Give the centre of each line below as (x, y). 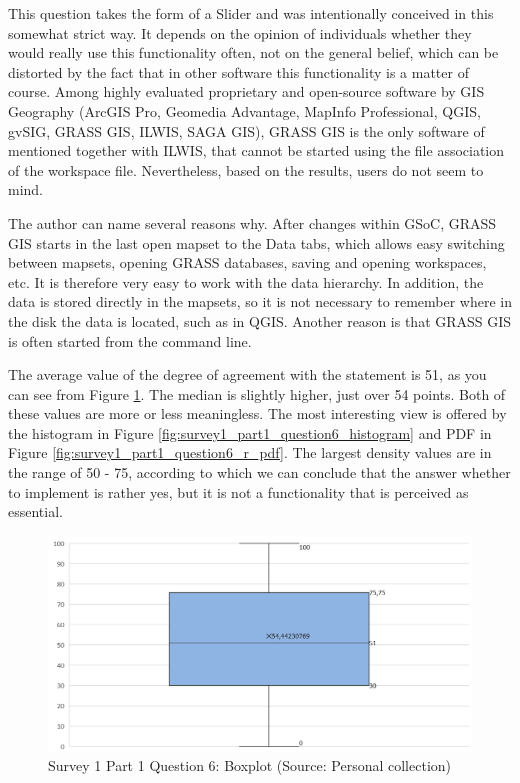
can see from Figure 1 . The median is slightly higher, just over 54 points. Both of (257, 393)
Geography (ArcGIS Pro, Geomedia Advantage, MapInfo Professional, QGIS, (244, 110)
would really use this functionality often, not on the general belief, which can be (253, 52)
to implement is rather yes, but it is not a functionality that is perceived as (238, 491)
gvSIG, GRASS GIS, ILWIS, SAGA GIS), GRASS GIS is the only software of (246, 130)
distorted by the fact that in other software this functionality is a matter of (238, 71)
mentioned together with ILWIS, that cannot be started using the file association (256, 150)
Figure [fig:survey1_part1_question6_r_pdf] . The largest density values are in (250, 452)
